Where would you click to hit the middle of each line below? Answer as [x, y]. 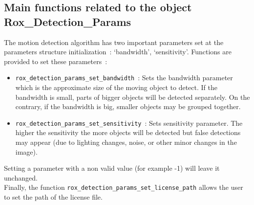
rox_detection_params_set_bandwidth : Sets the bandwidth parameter [124, 78]
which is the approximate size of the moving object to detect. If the [116, 87]
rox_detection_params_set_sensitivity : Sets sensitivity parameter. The [129, 123]
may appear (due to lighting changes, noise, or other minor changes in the [126, 142]
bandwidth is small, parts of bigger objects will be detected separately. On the [133, 97]
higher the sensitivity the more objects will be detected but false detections [128, 132]
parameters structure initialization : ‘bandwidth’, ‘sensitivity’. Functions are [118, 52]
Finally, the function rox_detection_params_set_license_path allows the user [124, 187]
